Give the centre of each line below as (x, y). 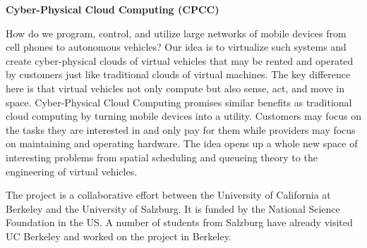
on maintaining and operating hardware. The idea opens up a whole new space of (182, 143)
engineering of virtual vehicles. (72, 171)
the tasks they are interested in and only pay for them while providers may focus (181, 129)
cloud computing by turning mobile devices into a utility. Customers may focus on (184, 116)
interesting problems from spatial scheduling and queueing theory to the (162, 157)
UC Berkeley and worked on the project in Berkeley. (119, 236)
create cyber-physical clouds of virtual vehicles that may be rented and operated (180, 60)
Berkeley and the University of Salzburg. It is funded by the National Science (173, 208)
